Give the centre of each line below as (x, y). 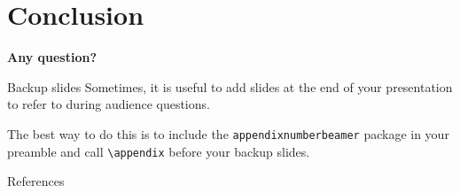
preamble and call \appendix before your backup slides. (159, 151)
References (36, 181)
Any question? (52, 57)
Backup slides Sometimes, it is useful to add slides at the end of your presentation (230, 86)
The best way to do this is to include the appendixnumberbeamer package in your (228, 133)
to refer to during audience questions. (109, 104)
